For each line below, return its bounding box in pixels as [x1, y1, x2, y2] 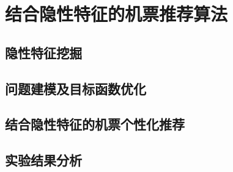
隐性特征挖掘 [5, 43, 82, 62]
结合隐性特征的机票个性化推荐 [5, 115, 185, 134]
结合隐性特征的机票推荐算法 [5, 1, 228, 26]
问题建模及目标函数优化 [5, 79, 146, 98]
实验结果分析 [5, 151, 82, 170]
